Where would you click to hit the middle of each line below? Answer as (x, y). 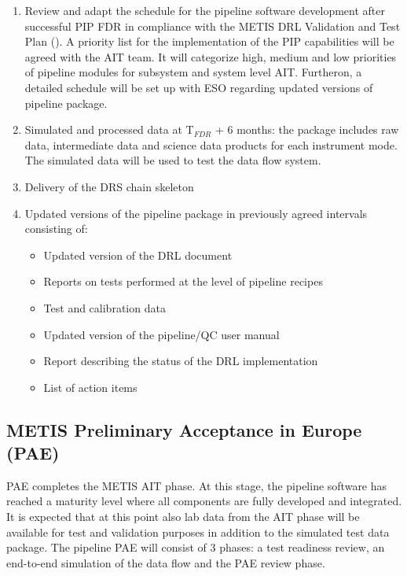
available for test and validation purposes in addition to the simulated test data (198, 532)
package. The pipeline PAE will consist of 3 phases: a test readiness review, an (196, 547)
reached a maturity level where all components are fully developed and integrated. (204, 501)
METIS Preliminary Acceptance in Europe (184, 429)
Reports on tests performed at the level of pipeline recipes (183, 281)
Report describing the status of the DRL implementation (181, 361)
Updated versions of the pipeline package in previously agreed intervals (196, 213)
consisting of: (56, 229)
